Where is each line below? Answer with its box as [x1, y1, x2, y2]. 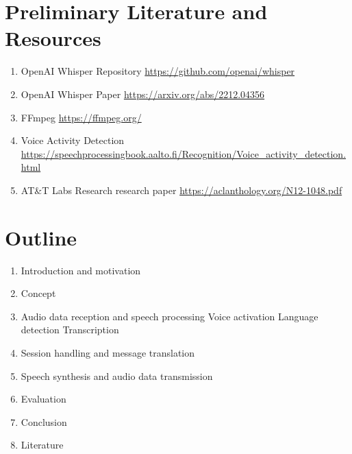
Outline [5, 223, 77, 251]
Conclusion [21, 414, 67, 429]
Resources [5, 24, 101, 52]
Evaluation [21, 392, 66, 406]
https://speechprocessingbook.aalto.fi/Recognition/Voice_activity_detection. [21, 146, 347, 160]
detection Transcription [21, 322, 119, 337]
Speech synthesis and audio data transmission [21, 368, 213, 383]
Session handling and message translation [21, 345, 195, 359]
